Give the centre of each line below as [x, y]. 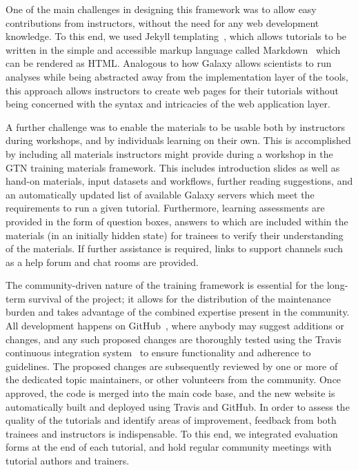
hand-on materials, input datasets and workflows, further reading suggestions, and [179, 181]
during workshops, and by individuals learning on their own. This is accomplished [178, 140]
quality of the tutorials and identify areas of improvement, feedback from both [171, 420]
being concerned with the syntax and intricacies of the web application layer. [168, 104]
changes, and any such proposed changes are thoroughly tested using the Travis [173, 339]
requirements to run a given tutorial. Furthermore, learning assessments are [165, 208]
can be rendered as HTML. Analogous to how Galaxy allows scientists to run [169, 63]
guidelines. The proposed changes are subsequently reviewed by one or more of [172, 366]
